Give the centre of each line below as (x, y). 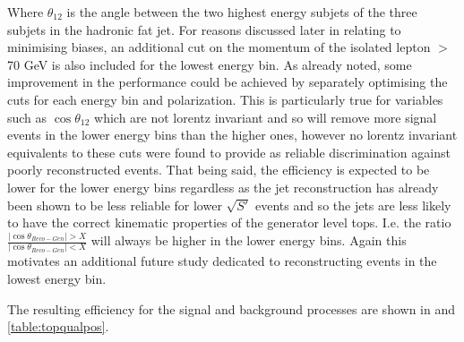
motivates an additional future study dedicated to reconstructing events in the (222, 261)
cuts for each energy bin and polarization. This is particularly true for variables (225, 99)
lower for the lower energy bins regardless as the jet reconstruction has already (223, 187)
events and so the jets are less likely (353, 205)
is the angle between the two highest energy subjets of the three (242, 12)
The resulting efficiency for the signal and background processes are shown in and (231, 308)
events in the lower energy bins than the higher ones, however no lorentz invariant (232, 135)
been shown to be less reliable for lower (115, 205)
